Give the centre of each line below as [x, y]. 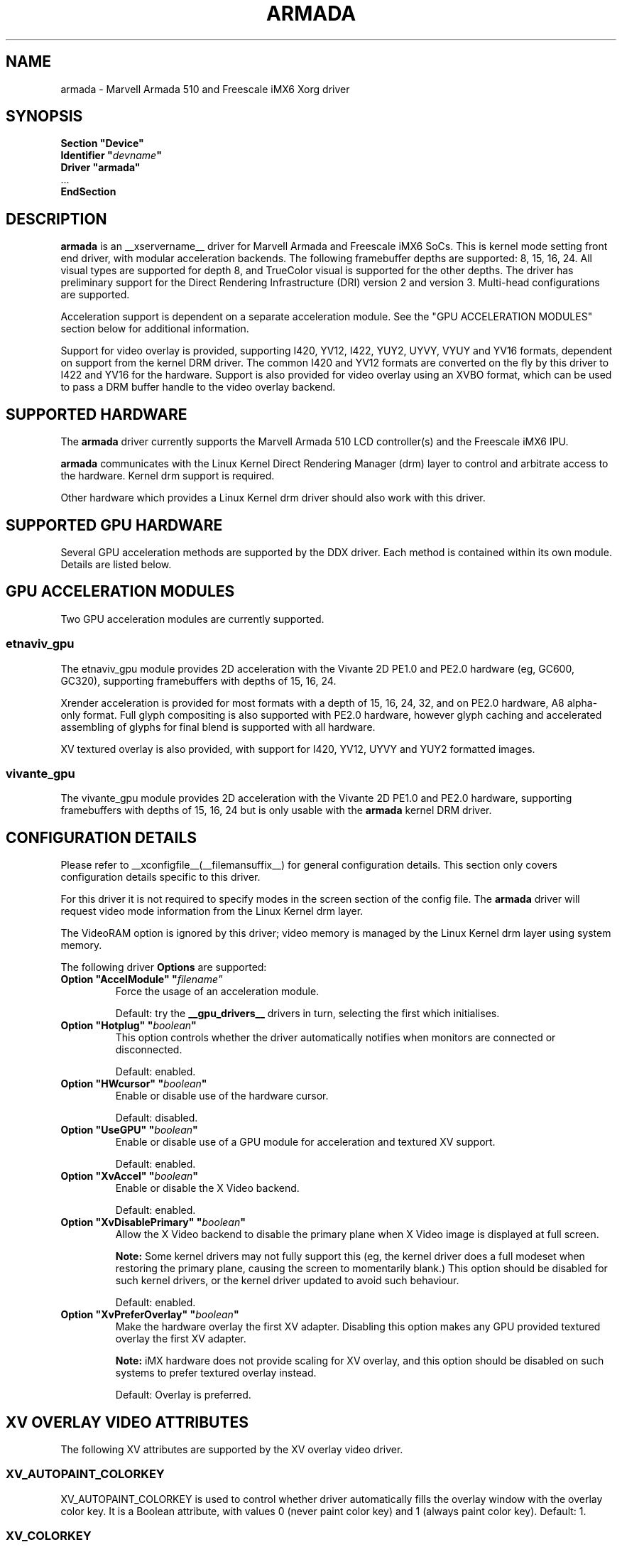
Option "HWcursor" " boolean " [134, 1084]
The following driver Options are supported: [164, 967]
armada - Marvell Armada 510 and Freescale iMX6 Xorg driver [205, 89]
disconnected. [149, 1050]
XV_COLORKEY [49, 1536]
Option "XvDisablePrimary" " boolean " [153, 1222]
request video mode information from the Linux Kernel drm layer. [212, 911]
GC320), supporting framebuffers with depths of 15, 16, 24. [198, 680]
